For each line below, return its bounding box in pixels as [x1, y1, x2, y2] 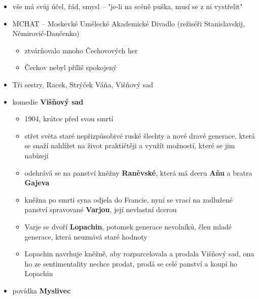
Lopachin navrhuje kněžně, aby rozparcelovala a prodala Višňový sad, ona [24, 248, 254, 259]
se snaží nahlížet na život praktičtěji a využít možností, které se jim [24, 140, 235, 151]
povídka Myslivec [12, 285, 71, 295]
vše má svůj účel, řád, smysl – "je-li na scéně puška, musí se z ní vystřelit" [12, 1, 243, 11]
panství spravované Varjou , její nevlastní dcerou [24, 204, 177, 215]
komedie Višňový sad [12, 96, 84, 107]
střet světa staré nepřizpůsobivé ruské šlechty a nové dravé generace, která [24, 130, 255, 141]
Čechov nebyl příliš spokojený [24, 62, 117, 73]
